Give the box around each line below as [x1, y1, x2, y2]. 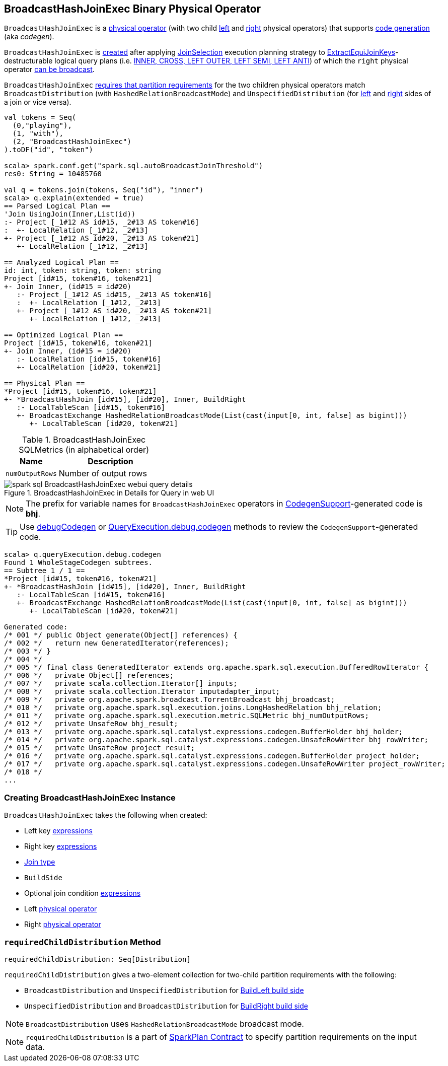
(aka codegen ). [4, 32, 54, 41]
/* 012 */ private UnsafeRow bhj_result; [4, 720, 178, 728]
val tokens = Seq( [4, 113, 77, 122]
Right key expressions [24, 842, 97, 851]
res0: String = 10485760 [4, 170, 102, 178]
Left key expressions [24, 826, 93, 835]
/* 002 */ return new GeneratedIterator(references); [4, 639, 229, 648]
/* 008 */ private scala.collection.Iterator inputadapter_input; [4, 687, 280, 696]
